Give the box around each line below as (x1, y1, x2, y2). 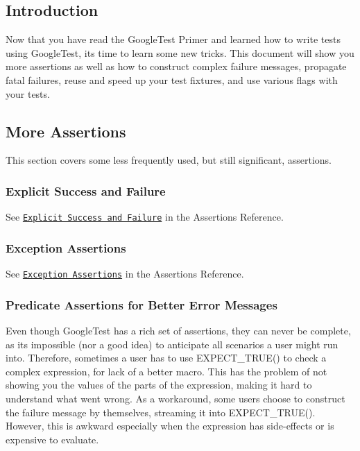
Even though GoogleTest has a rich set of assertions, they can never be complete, (6, 323, 351, 337)
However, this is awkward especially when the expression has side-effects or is (6, 418, 334, 433)
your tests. (6, 86, 50, 101)
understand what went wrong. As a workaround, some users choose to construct (6, 391, 345, 405)
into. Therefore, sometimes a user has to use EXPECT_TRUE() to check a (6, 350, 327, 365)
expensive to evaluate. (6, 432, 99, 446)
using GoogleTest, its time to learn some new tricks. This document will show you (6, 45, 354, 60)
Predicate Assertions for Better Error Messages (6, 296, 277, 313)
